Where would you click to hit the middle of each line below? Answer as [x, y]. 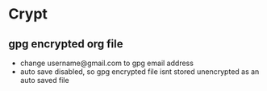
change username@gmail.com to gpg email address [106, 63]
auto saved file [45, 80]
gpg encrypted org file [66, 44]
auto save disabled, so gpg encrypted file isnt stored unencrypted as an [140, 72]
